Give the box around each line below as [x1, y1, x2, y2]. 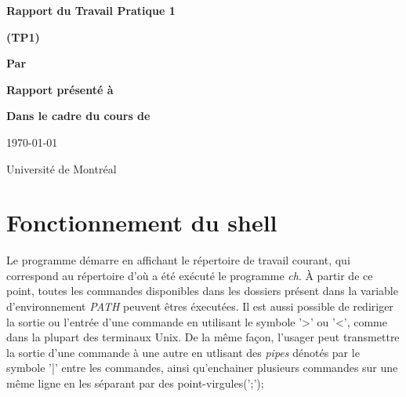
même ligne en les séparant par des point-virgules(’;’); [6, 375, 264, 392]
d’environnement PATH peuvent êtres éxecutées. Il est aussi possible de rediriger [6, 298, 393, 315]
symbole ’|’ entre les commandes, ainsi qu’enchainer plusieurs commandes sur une [6, 359, 398, 376]
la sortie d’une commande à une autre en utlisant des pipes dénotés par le [6, 344, 360, 360]
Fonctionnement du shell [6, 206, 277, 239]
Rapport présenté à [6, 81, 114, 97]
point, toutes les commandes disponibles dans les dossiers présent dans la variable [6, 282, 398, 299]
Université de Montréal [6, 160, 117, 177]
